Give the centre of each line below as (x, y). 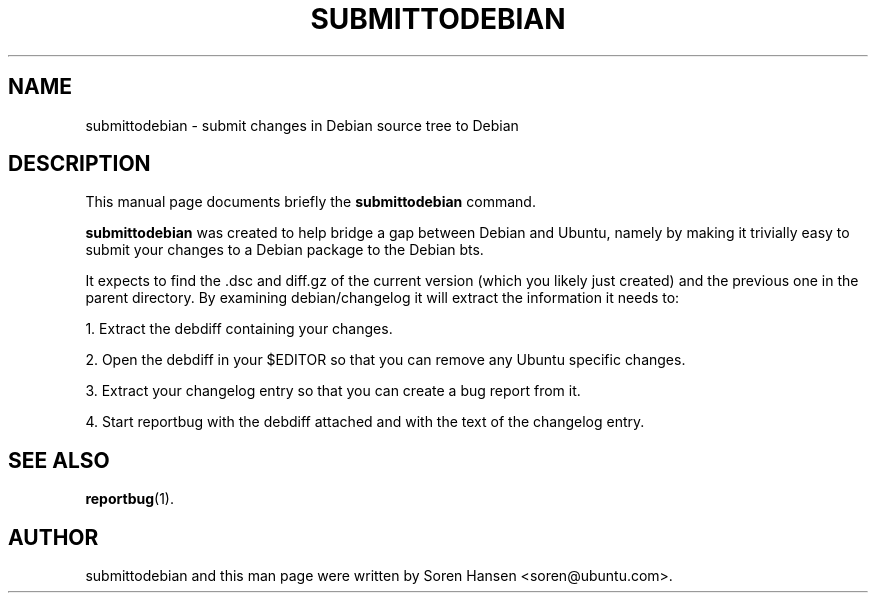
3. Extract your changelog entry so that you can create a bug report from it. (333, 391)
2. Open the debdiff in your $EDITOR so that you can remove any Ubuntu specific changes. (385, 360)
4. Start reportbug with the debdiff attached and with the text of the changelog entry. (365, 422)
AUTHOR (53, 537)
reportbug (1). (129, 499)
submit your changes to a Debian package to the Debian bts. (284, 250)
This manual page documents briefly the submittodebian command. (310, 202)
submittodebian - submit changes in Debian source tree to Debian (302, 125)
